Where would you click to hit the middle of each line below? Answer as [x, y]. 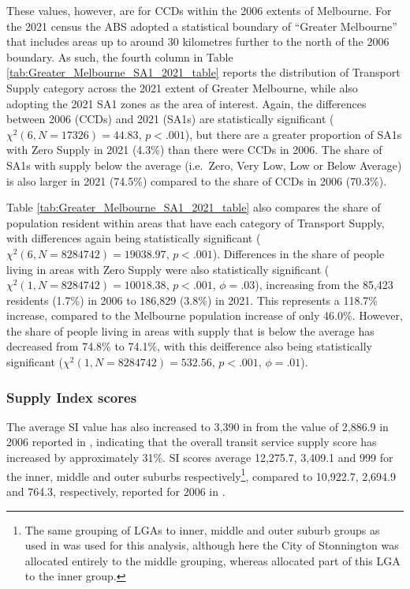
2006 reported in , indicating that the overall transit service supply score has [192, 442]
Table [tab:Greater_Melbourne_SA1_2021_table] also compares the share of [194, 207]
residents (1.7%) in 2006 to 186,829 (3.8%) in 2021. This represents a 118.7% [192, 300]
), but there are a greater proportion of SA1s [293, 134]
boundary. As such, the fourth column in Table [120, 56]
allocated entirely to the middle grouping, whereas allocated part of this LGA [212, 560]
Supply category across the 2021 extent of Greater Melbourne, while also [182, 87]
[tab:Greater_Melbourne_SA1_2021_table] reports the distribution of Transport [203, 72]
